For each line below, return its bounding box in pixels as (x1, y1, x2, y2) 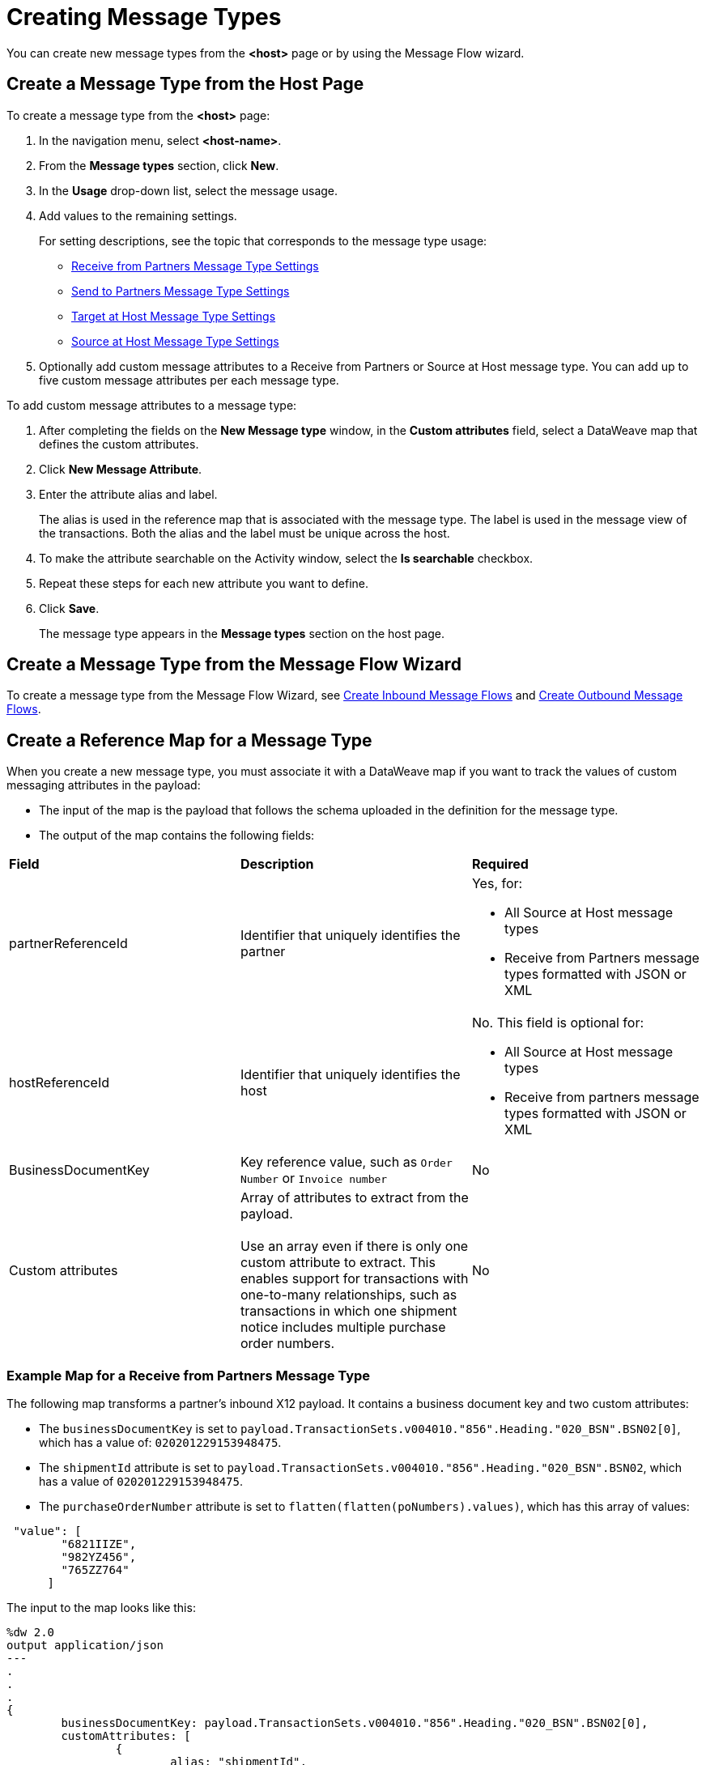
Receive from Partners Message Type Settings (71, 258, 319, 273)
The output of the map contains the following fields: (39, 828, 315, 843)
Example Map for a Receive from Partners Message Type (6, 1367, 371, 1384)
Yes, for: (471, 875, 523, 892)
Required (471, 856, 529, 873)
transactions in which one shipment (240, 1303, 457, 1320)
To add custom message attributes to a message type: (6, 398, 297, 412)
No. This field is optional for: (471, 1014, 644, 1031)
